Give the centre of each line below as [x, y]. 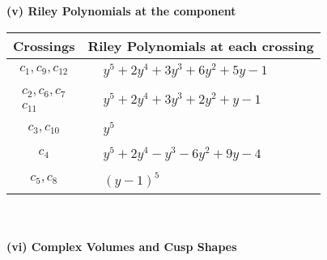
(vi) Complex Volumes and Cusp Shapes [122, 247]
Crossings [44, 45]
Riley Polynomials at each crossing [201, 45]
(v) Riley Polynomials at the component [121, 11]
